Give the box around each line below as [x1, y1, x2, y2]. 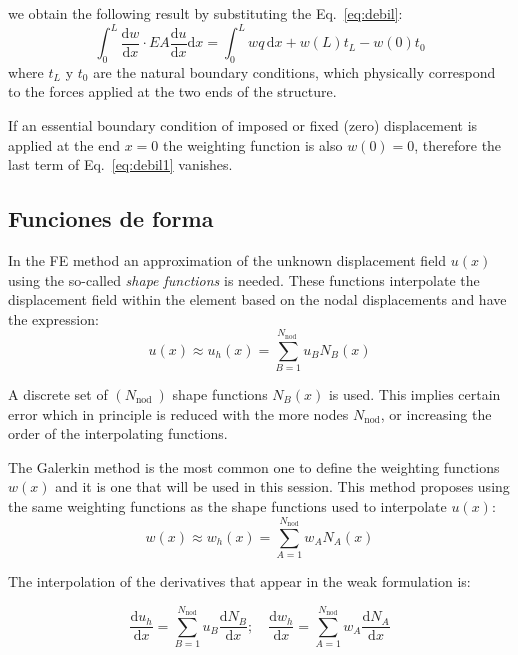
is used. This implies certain [328, 383, 501, 404]
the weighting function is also [163, 134, 343, 155]
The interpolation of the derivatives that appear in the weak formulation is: [8, 571, 471, 592]
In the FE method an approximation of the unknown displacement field [8, 250, 447, 271]
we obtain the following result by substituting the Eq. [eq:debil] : [8, 3, 403, 23]
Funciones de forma [8, 203, 214, 234]
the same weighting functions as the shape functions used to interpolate [8, 495, 447, 516]
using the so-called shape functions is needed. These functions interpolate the [8, 269, 480, 290]
